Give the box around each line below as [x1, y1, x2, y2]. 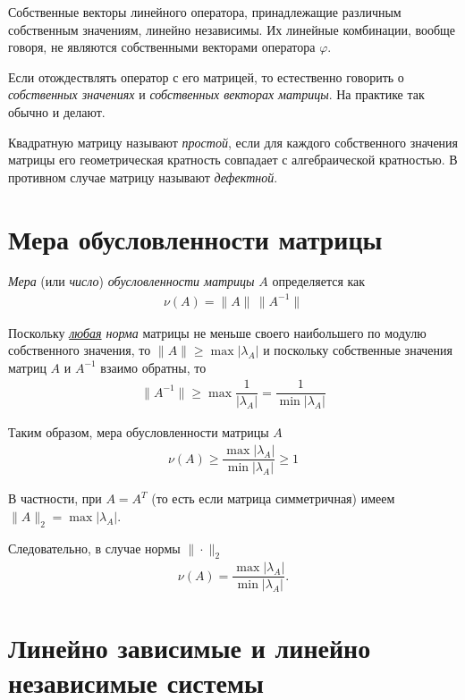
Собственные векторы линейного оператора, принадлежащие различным [8, 3, 402, 21]
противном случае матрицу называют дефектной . [8, 167, 278, 186]
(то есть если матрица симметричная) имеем [151, 489, 395, 508]
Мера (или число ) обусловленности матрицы [8, 272, 255, 291]
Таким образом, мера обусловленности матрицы [8, 423, 269, 442]
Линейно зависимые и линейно [8, 628, 371, 665]
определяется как [272, 272, 366, 291]
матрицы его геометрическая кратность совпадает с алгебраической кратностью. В [8, 150, 458, 169]
